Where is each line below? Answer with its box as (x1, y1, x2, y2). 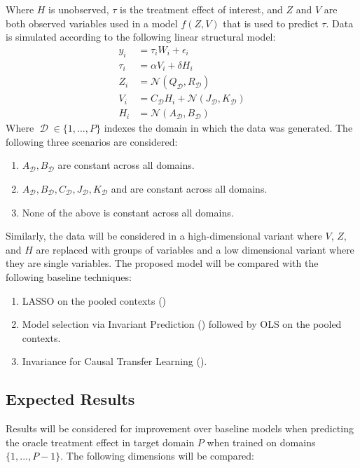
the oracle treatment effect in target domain (6, 434, 195, 449)
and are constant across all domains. (111, 181, 268, 195)
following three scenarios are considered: (6, 134, 178, 149)
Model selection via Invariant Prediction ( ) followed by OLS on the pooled (22, 317, 342, 331)
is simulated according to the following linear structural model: (6, 29, 276, 44)
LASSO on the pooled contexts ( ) (22, 293, 167, 308)
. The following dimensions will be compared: (60, 448, 255, 463)
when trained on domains (207, 434, 316, 449)
